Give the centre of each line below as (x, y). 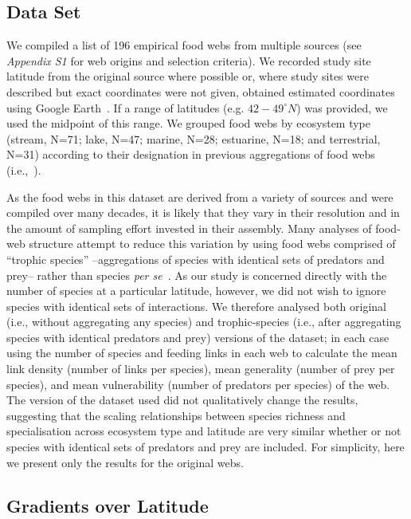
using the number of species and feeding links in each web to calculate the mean (202, 353)
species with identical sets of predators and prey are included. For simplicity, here (205, 447)
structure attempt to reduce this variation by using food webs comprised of (212, 244)
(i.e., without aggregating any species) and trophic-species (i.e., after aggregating (204, 322)
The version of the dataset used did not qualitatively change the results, (182, 400)
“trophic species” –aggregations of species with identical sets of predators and (196, 259)
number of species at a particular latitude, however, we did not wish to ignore (196, 291)
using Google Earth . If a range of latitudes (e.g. (125, 107)
